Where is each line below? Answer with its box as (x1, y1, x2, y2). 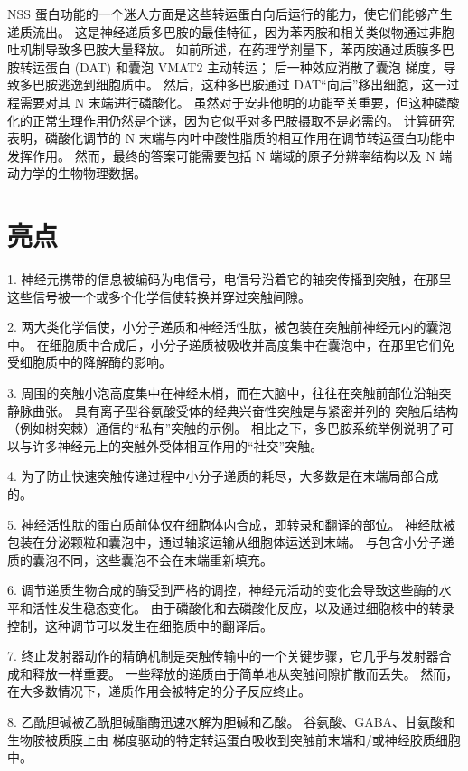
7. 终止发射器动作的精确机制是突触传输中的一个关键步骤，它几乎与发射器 (7, 646, 439, 665)
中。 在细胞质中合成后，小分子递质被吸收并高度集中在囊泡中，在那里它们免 (7, 334, 454, 353)
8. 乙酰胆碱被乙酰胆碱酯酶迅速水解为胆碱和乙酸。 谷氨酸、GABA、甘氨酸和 (7, 711, 456, 730)
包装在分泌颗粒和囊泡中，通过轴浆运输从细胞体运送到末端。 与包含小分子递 (7, 532, 454, 551)
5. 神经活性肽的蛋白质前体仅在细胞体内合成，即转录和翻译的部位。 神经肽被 (7, 514, 456, 533)
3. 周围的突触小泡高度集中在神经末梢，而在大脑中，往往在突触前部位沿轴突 (7, 383, 452, 402)
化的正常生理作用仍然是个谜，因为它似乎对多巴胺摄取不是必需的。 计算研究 (7, 110, 454, 129)
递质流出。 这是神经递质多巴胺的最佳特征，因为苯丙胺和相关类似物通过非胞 (7, 22, 454, 41)
